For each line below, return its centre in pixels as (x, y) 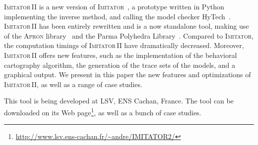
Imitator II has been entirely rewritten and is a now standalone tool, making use (127, 26)
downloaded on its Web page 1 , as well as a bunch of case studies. (103, 111)
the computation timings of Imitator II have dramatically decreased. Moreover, (124, 45)
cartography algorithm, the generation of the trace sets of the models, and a (120, 65)
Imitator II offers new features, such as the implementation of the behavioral (121, 55)
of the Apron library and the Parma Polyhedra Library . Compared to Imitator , (129, 35)
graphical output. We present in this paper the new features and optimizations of (128, 74)
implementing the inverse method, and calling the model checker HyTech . (117, 16)
